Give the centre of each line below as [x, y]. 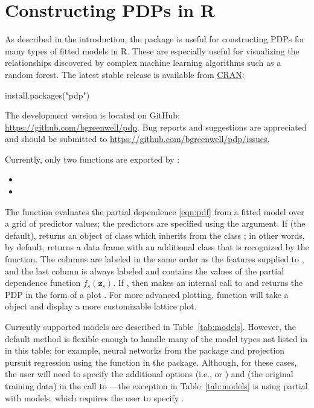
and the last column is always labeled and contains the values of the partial [145, 270]
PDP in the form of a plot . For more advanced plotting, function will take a [147, 294]
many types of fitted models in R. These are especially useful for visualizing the [152, 50]
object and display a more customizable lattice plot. [101, 306]
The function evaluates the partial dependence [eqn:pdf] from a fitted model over [155, 211]
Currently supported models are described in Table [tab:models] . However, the [151, 326]
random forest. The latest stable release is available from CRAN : [125, 74]
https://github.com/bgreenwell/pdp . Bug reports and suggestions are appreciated [156, 127]
